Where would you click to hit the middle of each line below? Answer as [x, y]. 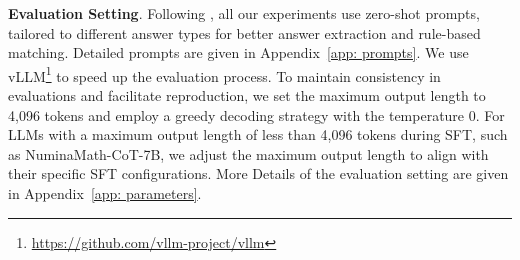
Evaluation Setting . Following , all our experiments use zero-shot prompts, [244, 13]
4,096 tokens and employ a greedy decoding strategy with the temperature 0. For [256, 114]
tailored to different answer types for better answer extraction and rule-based [244, 32]
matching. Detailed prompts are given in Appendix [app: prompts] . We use [238, 52]
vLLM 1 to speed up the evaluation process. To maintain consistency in [224, 74]
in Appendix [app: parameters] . [105, 193]
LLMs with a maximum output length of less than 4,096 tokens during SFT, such [258, 134]
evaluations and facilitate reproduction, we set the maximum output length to [247, 95]
